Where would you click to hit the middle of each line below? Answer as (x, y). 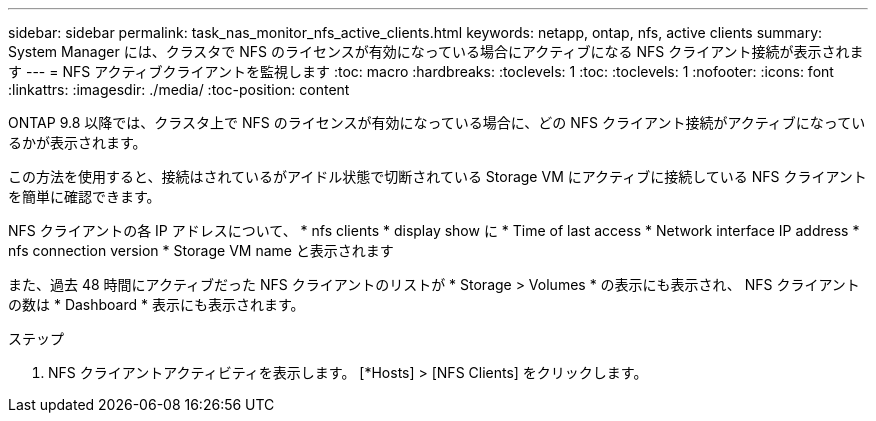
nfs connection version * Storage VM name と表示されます (201, 250)
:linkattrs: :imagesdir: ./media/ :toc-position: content (179, 89)
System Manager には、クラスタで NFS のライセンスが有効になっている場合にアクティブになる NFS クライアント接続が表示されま (436, 51)
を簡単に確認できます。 (84, 196)
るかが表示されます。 (77, 142)
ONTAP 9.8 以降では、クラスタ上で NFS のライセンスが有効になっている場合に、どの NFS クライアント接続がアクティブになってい (437, 122)
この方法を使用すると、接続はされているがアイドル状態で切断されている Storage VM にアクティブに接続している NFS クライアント (437, 176)
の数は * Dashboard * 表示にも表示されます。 (156, 304)
